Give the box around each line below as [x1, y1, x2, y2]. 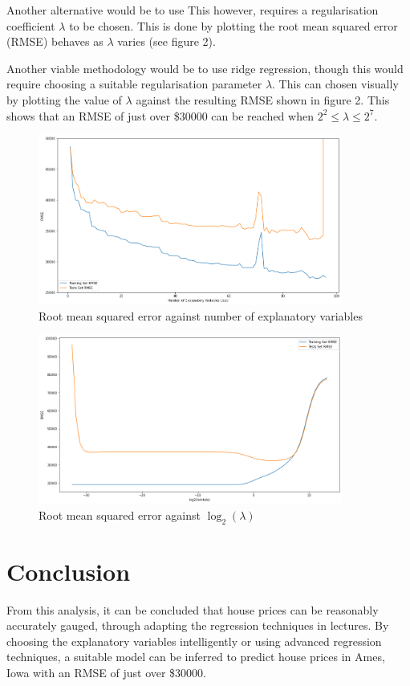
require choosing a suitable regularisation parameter [6, 76, 262, 92]
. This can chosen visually [272, 76, 399, 92]
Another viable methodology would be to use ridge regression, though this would [6, 59, 404, 76]
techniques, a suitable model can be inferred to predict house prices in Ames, [6, 648, 385, 665]
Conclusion [6, 554, 131, 587]
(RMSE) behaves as [6, 33, 104, 50]
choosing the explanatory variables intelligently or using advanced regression [6, 632, 382, 649]
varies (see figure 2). [117, 33, 216, 50]
